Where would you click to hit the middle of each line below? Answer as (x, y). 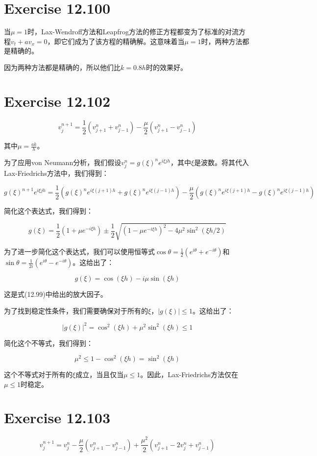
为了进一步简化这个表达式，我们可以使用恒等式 (79, 252)
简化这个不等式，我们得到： (49, 343)
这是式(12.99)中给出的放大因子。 (56, 294)
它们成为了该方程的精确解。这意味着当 (123, 41)
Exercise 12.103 (57, 418)
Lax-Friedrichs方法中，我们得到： (56, 173)
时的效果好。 (166, 67)
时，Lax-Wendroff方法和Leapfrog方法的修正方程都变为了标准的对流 (133, 32)
